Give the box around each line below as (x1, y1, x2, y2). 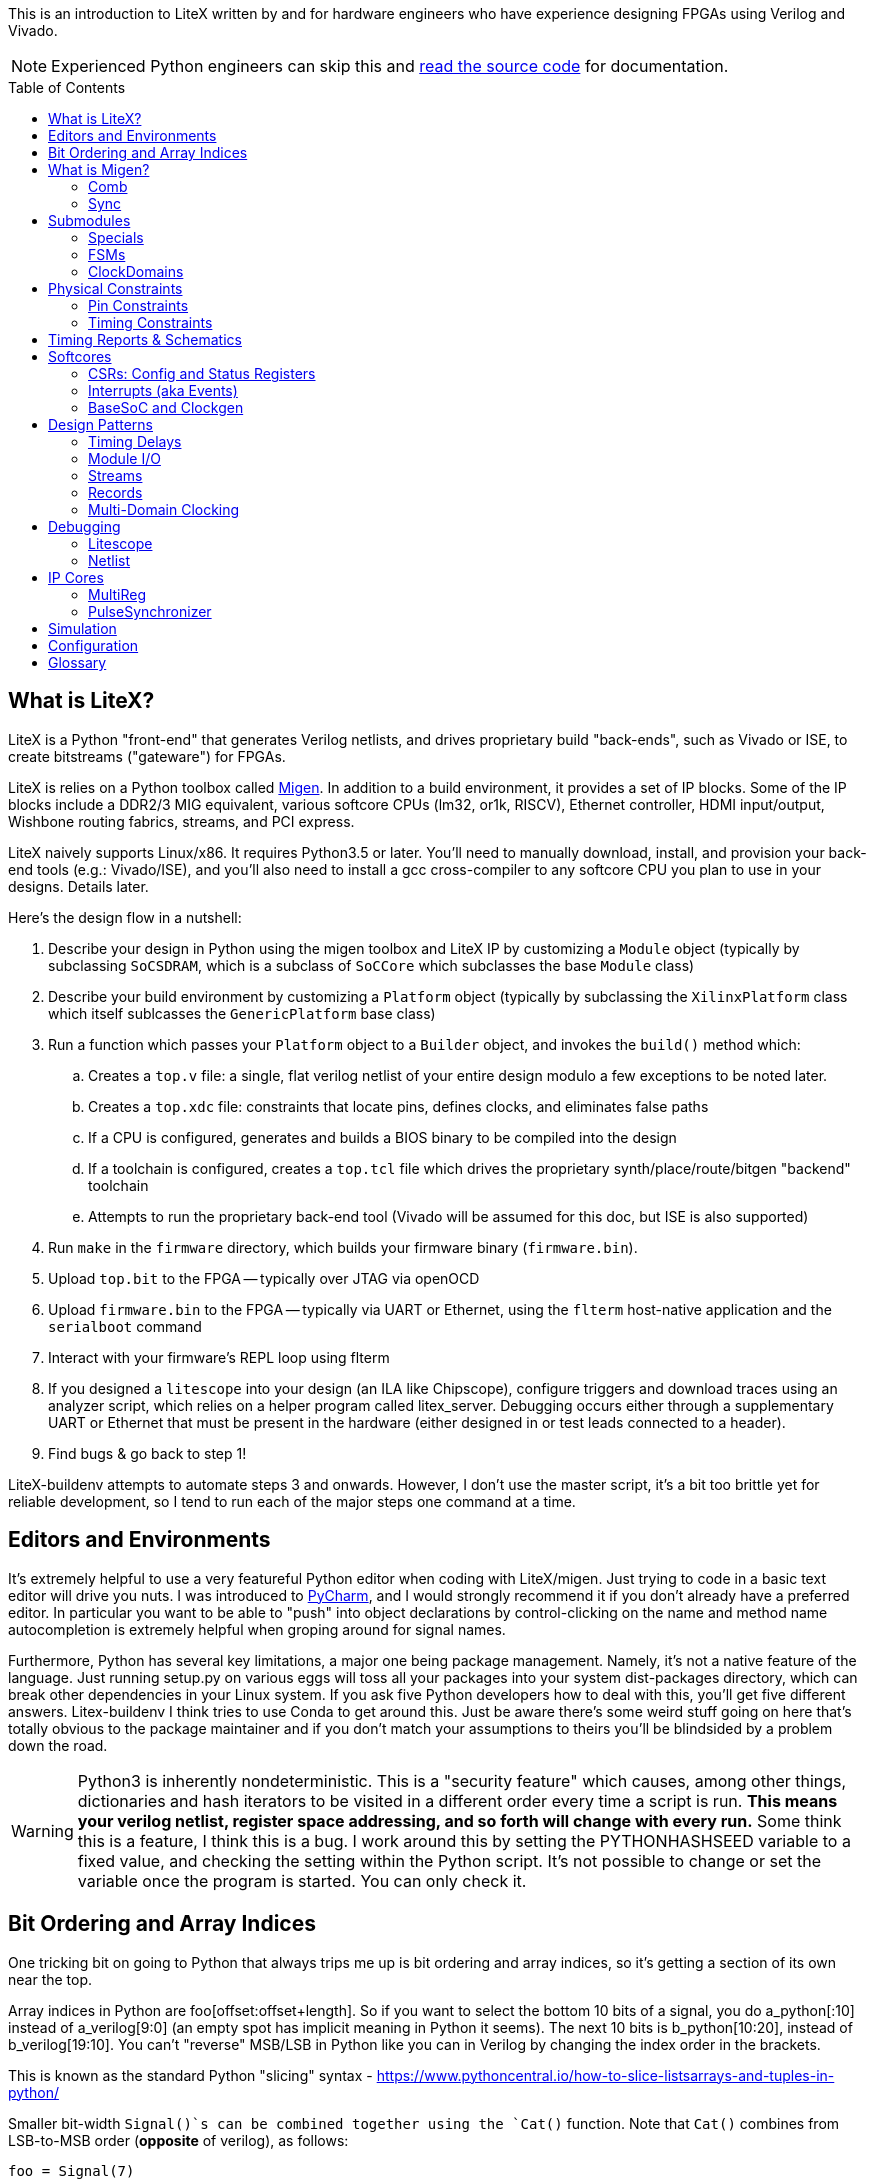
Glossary (48, 654, 107, 671)
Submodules (48, 212, 131, 229)
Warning (11, 1820, 74, 1841)
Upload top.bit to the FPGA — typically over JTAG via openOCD (48, 1269, 480, 1287)
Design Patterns (48, 416, 153, 433)
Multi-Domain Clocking (88, 501, 240, 518)
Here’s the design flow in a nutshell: (8, 908, 242, 926)
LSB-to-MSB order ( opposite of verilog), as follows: (8, 2131, 349, 2149)
